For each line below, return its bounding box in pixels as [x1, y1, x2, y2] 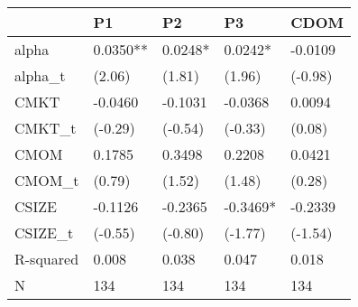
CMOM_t [14, 170, 79, 191]
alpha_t [14, 65, 66, 86]
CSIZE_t [14, 222, 74, 243]
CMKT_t [14, 117, 77, 138]
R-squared [14, 248, 79, 269]
